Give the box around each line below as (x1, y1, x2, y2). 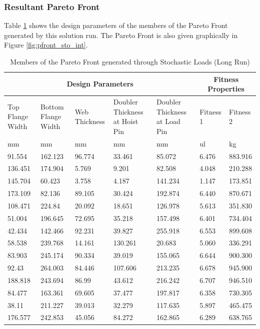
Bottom (40, 101, 64, 111)
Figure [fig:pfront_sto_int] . (4, 39, 88, 50)
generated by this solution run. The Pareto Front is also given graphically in (4, 29, 238, 40)
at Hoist (113, 116, 138, 126)
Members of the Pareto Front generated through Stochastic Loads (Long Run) (10, 56, 250, 66)
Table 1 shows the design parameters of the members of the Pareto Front (4, 20, 228, 30)
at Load (156, 116, 180, 126)
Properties (207, 83, 244, 94)
